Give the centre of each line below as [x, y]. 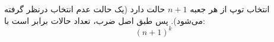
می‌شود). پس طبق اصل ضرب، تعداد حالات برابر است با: [105, 20]
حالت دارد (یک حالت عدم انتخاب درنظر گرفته [85, 9]
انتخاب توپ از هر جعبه [230, 9]
